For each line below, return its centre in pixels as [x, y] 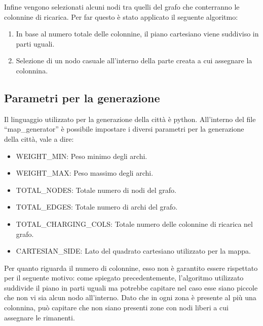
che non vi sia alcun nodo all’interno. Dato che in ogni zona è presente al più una [130, 297]
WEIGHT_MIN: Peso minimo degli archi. [82, 156]
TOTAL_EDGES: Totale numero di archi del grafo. [97, 207]
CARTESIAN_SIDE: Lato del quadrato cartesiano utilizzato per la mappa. [133, 251]
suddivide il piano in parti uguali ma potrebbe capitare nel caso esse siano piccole [131, 287]
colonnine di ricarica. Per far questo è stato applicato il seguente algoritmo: [121, 16]
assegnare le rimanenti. [40, 317]
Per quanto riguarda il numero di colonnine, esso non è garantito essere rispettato [131, 268]
